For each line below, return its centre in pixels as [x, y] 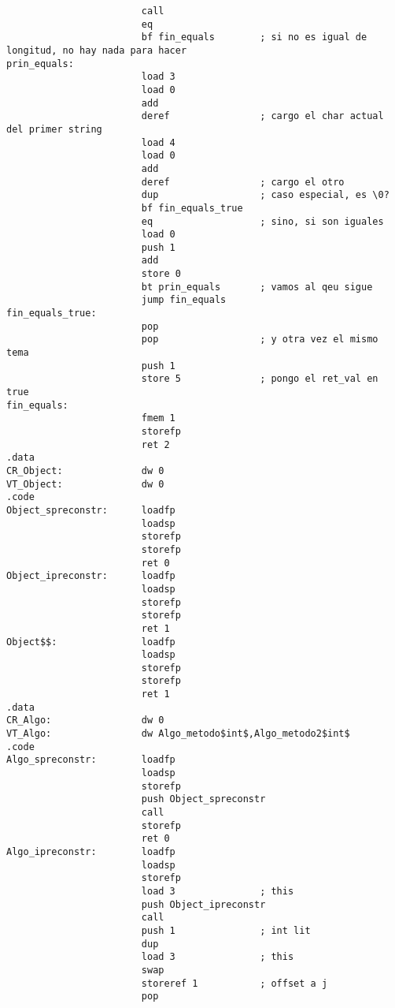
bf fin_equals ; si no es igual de [254, 37]
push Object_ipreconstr [203, 904]
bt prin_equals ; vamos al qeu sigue [257, 287]
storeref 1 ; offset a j [234, 983]
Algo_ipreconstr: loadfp [91, 852]
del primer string [54, 129]
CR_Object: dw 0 [85, 470]
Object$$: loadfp [91, 642]
